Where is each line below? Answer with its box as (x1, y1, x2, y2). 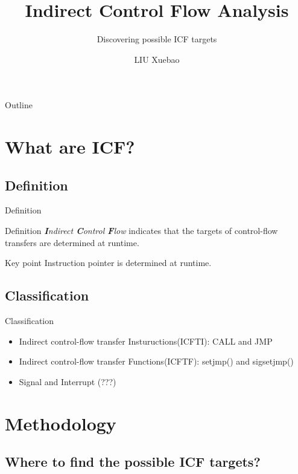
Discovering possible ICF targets (97, 33, 217, 45)
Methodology (5, 411, 116, 435)
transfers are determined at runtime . (5, 236, 139, 248)
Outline (5, 99, 33, 111)
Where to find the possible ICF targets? (5, 452, 261, 471)
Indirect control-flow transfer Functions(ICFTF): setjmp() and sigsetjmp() (19, 355, 294, 368)
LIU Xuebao (134, 53, 180, 65)
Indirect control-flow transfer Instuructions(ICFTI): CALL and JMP (19, 334, 273, 347)
